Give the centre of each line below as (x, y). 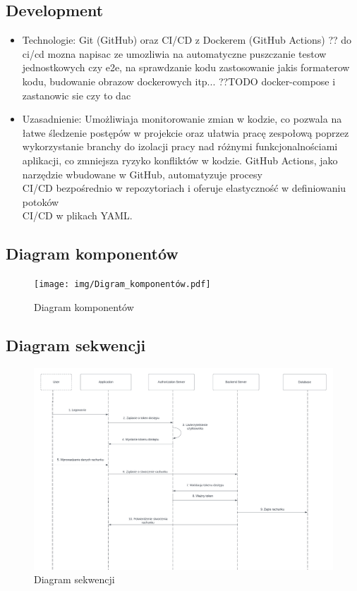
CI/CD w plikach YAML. (77, 215)
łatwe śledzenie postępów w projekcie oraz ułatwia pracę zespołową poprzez (186, 132)
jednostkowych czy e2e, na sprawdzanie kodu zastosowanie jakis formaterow (186, 67)
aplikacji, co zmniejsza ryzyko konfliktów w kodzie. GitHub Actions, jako (180, 160)
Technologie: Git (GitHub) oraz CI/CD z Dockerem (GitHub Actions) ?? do (187, 40)
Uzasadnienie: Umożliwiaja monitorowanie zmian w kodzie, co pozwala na (182, 119)
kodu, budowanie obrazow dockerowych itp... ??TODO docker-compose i (179, 81)
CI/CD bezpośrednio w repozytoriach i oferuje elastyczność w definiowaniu (184, 188)
